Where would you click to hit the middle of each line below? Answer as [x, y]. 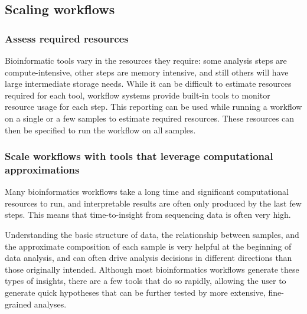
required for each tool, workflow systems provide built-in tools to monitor [138, 95]
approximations [42, 169]
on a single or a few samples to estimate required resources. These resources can [150, 118]
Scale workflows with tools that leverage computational [139, 156]
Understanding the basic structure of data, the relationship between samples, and [152, 235]
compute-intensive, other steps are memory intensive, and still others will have [147, 72]
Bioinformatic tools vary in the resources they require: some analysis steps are [146, 60]
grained [18, 304]
